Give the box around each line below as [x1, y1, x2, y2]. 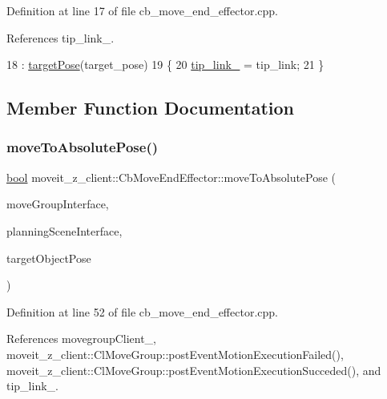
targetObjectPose [6, 249, 91, 266]
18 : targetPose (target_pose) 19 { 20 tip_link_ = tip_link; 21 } [6, 56, 325, 73]
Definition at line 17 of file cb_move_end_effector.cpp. [6, 2, 278, 18]
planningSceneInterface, [6, 222, 123, 239]
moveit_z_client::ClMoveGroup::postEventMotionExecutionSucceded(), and [6, 361, 381, 378]
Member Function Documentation [6, 95, 295, 120]
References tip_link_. [6, 29, 115, 46]
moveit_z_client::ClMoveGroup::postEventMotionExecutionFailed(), [6, 345, 344, 362]
